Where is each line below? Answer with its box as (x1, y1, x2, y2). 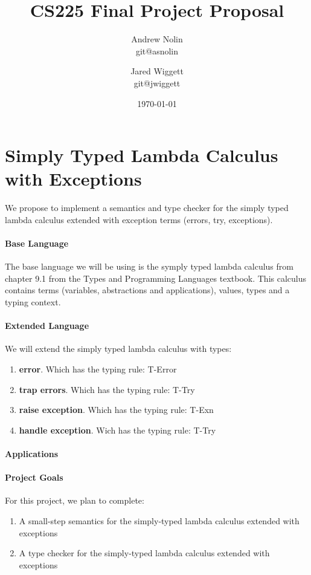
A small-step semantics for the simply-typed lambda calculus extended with (19, 514, 300, 527)
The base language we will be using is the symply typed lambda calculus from (5, 260, 293, 273)
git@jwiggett (133, 76, 181, 89)
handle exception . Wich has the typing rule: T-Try (19, 423, 216, 436)
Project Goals (5, 471, 63, 484)
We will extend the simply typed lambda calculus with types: (5, 342, 232, 355)
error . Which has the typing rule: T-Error (19, 362, 177, 375)
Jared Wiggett (130, 65, 184, 77)
